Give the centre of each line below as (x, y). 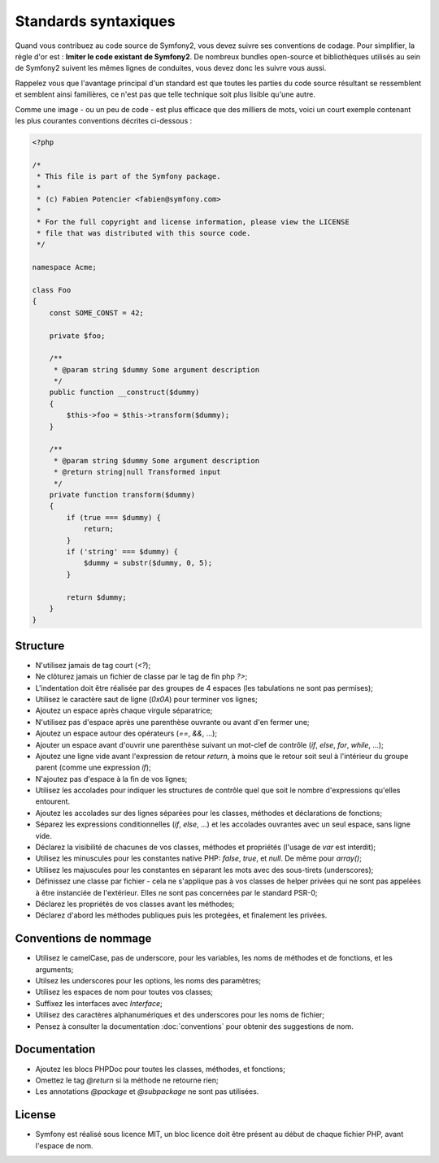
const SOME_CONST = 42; (96, 312)
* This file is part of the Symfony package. (129, 176)
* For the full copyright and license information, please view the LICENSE (193, 222)
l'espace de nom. (64, 1145)
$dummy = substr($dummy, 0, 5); (148, 563)
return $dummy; (97, 597)
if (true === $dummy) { (114, 517)
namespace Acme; (65, 267)
